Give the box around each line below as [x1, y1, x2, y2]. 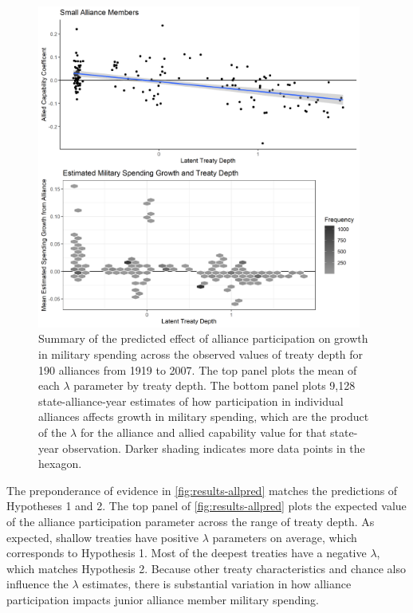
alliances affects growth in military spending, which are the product [38, 408, 369, 425]
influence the [6, 576, 69, 592]
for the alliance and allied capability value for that [80, 423, 327, 440]
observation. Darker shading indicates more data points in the [62, 439, 365, 456]
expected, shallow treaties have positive [6, 529, 199, 545]
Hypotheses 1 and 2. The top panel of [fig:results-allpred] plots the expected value [6, 497, 407, 514]
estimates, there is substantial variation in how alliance [82, 576, 352, 592]
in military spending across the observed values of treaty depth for [38, 345, 363, 362]
